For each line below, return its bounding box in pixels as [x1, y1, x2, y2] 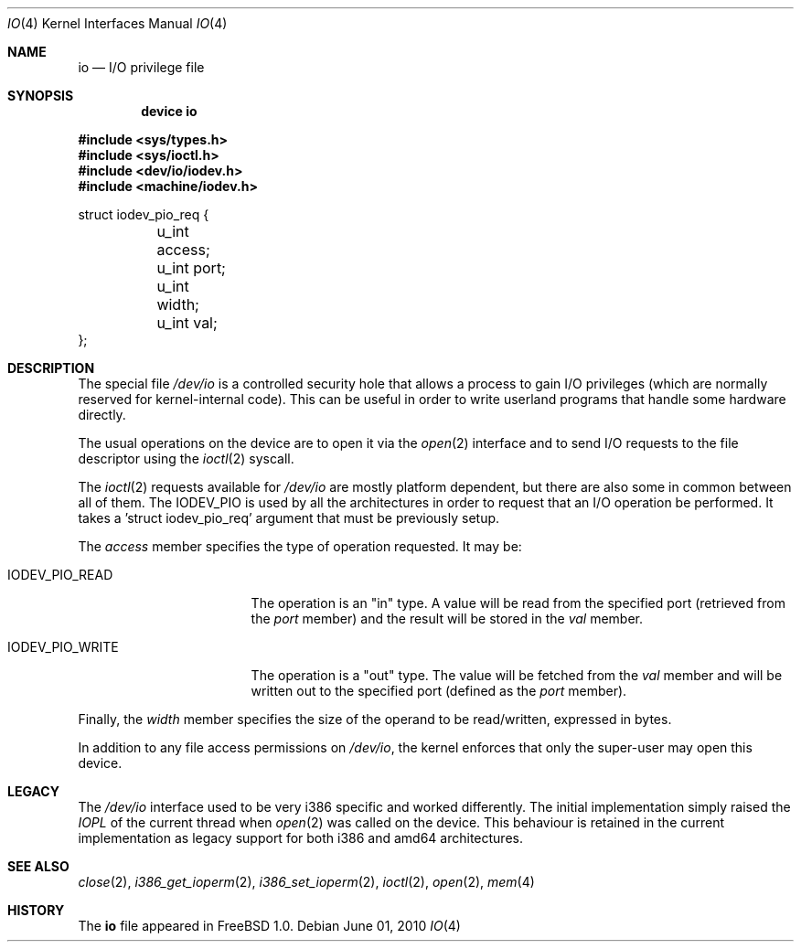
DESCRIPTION [7, 360, 95, 376]
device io [141, 103, 198, 119]
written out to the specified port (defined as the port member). [251, 683, 627, 698]
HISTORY [7, 902, 65, 918]
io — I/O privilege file [78, 59, 205, 75]
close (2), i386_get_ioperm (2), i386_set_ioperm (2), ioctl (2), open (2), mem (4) [78, 874, 535, 890]
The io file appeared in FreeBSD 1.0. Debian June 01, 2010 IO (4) [78, 918, 461, 933]
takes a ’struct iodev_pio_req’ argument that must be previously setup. [78, 510, 500, 526]
